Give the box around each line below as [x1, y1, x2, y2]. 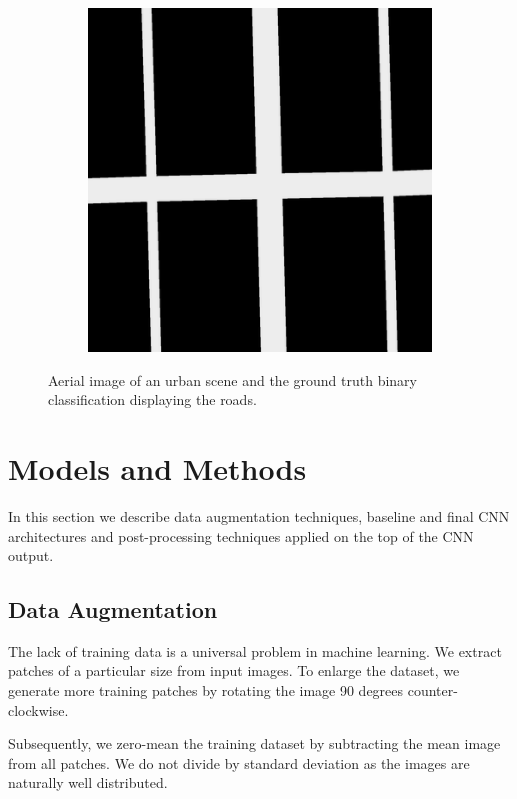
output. [8, 545, 54, 566]
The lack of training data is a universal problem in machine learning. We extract [8, 640, 502, 661]
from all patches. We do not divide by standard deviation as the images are [8, 752, 470, 773]
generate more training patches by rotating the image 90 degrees [8, 680, 404, 701]
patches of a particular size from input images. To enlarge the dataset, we [8, 660, 460, 681]
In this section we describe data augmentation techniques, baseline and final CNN [8, 505, 510, 526]
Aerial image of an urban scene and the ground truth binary [48, 369, 417, 390]
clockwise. [8, 699, 69, 720]
